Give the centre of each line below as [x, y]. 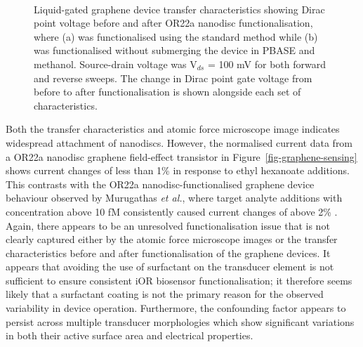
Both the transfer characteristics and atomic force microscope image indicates [173, 129]
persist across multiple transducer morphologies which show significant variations [180, 321]
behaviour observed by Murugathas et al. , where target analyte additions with [174, 198]
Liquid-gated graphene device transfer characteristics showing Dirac [179, 9]
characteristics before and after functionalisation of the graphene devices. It [168, 253]
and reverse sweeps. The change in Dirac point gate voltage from [173, 78]
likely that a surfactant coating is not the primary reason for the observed [165, 294]
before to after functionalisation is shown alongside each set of [167, 92]
